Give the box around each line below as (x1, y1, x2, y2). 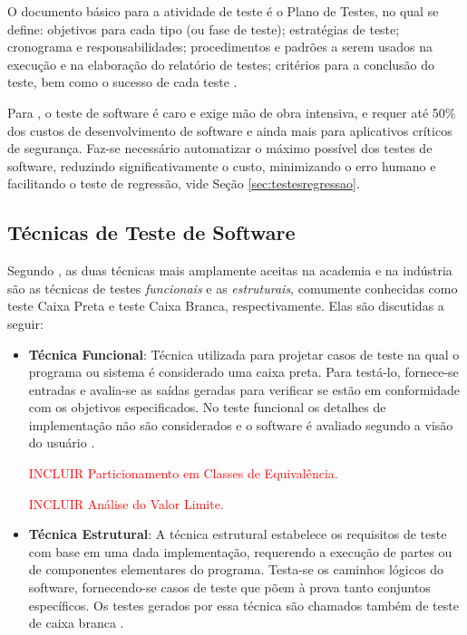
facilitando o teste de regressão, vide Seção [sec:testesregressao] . (7, 174, 360, 193)
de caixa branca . (28, 613, 124, 632)
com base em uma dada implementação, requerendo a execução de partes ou (28, 542, 452, 561)
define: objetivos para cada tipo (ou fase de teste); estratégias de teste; (7, 19, 400, 38)
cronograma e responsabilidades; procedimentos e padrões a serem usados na (7, 37, 433, 56)
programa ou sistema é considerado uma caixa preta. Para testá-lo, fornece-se (28, 362, 459, 381)
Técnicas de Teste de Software (7, 218, 296, 246)
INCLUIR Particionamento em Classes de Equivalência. (28, 464, 338, 483)
